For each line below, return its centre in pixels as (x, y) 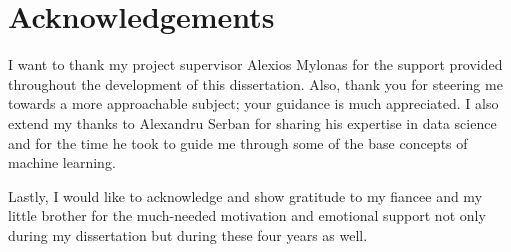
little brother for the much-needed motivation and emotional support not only (247, 215)
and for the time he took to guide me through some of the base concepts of (238, 142)
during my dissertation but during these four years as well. (188, 234)
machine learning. (62, 162)
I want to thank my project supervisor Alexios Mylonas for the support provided (255, 64)
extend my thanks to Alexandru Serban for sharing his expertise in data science (252, 122)
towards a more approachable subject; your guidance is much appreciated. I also (253, 103)
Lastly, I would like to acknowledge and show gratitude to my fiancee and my (245, 195)
